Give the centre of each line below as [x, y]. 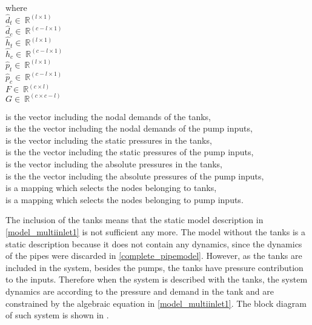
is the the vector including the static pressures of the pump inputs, [130, 152]
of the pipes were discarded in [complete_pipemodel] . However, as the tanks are [154, 256]
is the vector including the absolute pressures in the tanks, [114, 164]
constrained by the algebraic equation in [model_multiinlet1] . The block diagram [156, 303]
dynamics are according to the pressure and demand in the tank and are [140, 291]
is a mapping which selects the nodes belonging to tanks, [111, 188]
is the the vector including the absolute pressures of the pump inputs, [135, 176]
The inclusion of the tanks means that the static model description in [134, 220]
